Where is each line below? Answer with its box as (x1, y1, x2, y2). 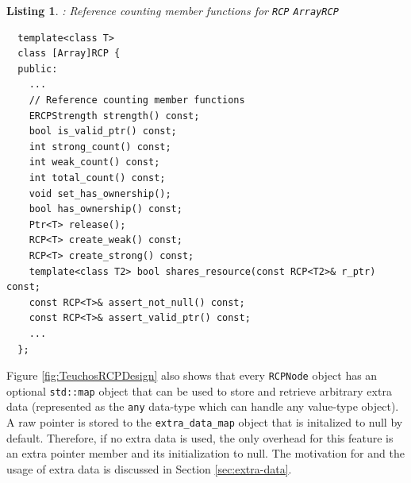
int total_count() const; (29, 172, 166, 184)
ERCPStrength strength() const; (29, 110, 200, 122)
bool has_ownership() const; (29, 203, 182, 215)
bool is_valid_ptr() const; (29, 126, 177, 137)
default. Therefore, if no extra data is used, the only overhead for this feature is (6, 429, 394, 446)
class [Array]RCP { (17, 48, 121, 60)
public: (17, 63, 58, 75)
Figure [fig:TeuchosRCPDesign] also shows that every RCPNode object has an (6, 367, 378, 384)
